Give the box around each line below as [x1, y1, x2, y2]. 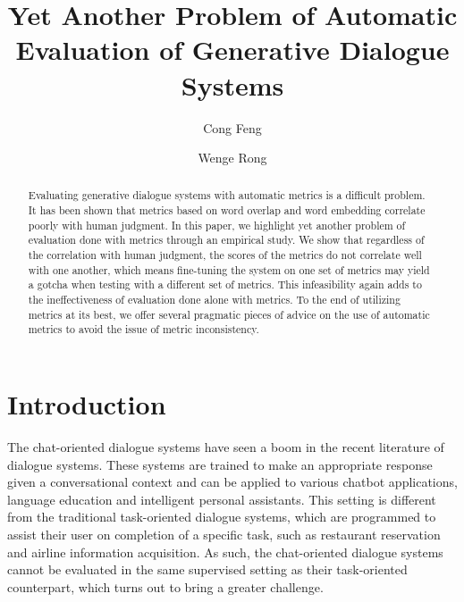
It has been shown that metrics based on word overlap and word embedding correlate [28, 203, 426, 218]
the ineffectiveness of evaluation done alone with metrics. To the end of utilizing [28, 292, 401, 307]
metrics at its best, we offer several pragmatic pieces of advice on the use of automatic [28, 306, 430, 322]
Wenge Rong [198, 148, 267, 167]
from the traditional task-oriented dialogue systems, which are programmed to [7, 507, 436, 526]
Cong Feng [203, 118, 262, 137]
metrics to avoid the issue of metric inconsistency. [28, 322, 259, 337]
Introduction [7, 386, 166, 422]
